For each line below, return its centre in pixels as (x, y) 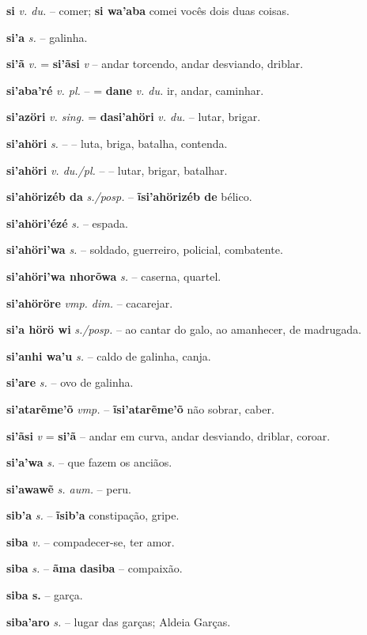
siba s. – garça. (45, 595)
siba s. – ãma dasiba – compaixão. (95, 568)
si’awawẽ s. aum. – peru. (69, 488)
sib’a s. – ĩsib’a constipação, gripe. (93, 515)
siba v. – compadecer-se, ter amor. (91, 541)
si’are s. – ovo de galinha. (70, 382)
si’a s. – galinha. (47, 37)
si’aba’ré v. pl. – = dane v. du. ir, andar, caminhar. (135, 90)
